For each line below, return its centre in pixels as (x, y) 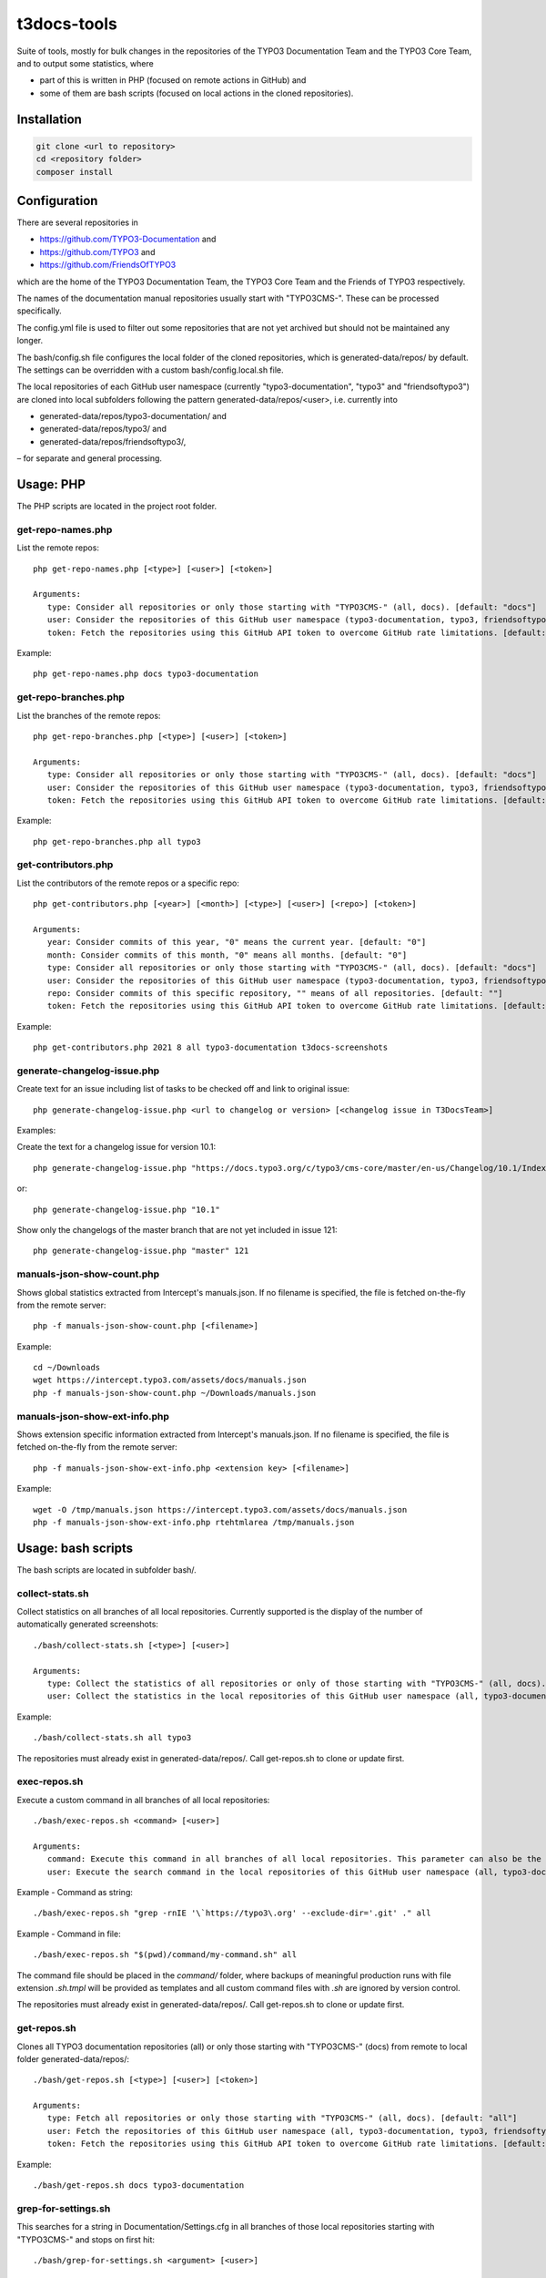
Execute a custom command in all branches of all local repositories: (143, 1800)
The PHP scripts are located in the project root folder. (117, 507)
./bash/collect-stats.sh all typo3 (112, 1738)
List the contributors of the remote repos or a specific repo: (128, 883)
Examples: (36, 1131)
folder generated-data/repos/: (73, 2058)
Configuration (57, 200)
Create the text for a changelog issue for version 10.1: (116, 1147)
